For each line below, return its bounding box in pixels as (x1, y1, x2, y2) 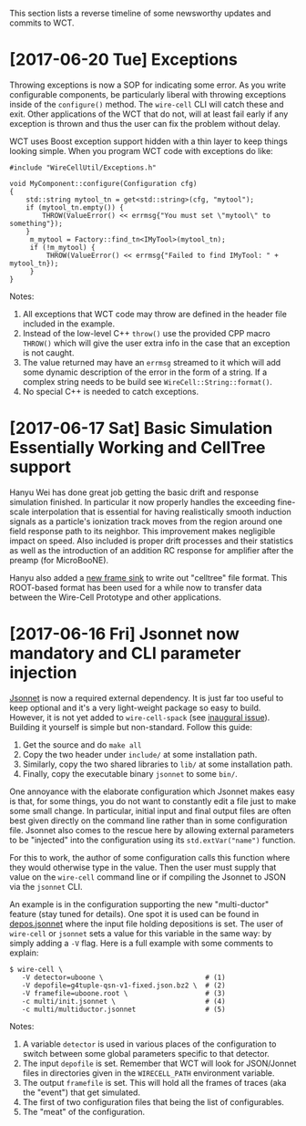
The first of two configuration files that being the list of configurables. (22, 1096, 285, 1107)
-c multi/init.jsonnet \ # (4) (21, 997, 226, 1006)
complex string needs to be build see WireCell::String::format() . (22, 376, 273, 387)
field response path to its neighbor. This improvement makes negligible (9, 525, 276, 536)
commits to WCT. (9, 17, 75, 28)
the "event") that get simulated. (22, 1087, 141, 1098)
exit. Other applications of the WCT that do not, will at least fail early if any (9, 108, 289, 119)
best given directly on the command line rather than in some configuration (9, 815, 288, 826)
